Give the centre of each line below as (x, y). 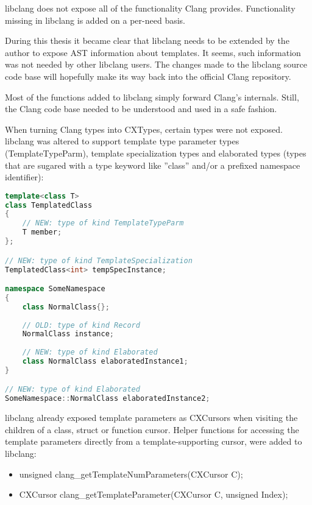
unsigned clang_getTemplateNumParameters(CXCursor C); (131, 474)
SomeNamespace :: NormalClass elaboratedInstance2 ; (108, 399)
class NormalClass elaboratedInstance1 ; (105, 362)
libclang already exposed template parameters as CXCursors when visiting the (151, 418)
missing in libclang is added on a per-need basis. (95, 20)
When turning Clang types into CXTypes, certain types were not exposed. (144, 129)
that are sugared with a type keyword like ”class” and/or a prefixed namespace (153, 165)
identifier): (24, 177)
